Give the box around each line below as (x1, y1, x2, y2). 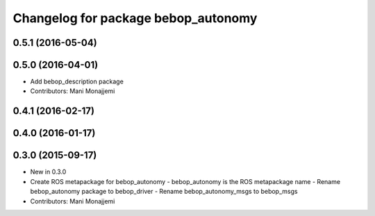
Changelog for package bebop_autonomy (12, 10, 258, 26)
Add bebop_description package (30, 77, 124, 86)
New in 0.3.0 (30, 167, 67, 176)
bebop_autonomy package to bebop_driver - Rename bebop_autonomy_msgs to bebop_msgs (30, 188, 298, 196)
